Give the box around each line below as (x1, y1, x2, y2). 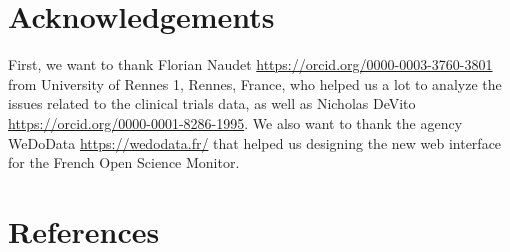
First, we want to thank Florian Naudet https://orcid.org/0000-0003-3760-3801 (8, 54, 493, 75)
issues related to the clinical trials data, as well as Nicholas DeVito (8, 93, 416, 114)
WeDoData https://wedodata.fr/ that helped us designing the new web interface (8, 132, 502, 153)
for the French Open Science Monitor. (8, 152, 240, 173)
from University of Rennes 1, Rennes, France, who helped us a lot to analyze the (8, 73, 502, 94)
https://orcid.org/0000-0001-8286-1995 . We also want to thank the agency (8, 112, 463, 133)
